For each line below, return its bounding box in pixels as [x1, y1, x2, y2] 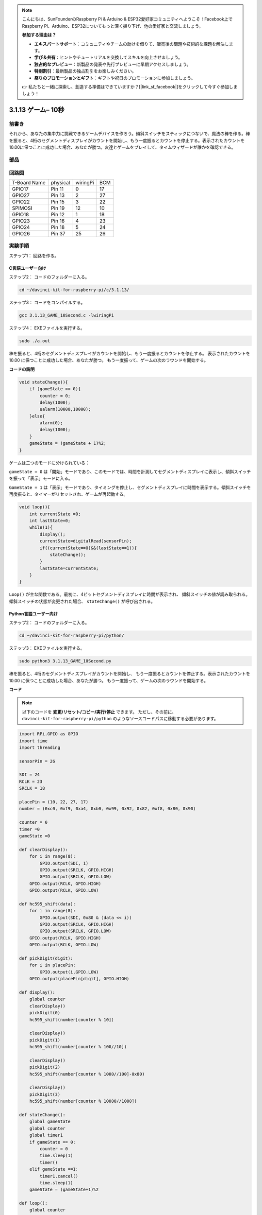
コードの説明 [9, 366, 35, 372]
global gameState [29, 1119, 71, 1125]
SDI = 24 [19, 772, 40, 778]
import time [19, 738, 48, 744]
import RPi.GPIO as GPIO [19, 731, 79, 737]
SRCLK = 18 [19, 785, 45, 791]
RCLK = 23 [19, 779, 43, 784]
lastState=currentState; [39, 565, 99, 571]
